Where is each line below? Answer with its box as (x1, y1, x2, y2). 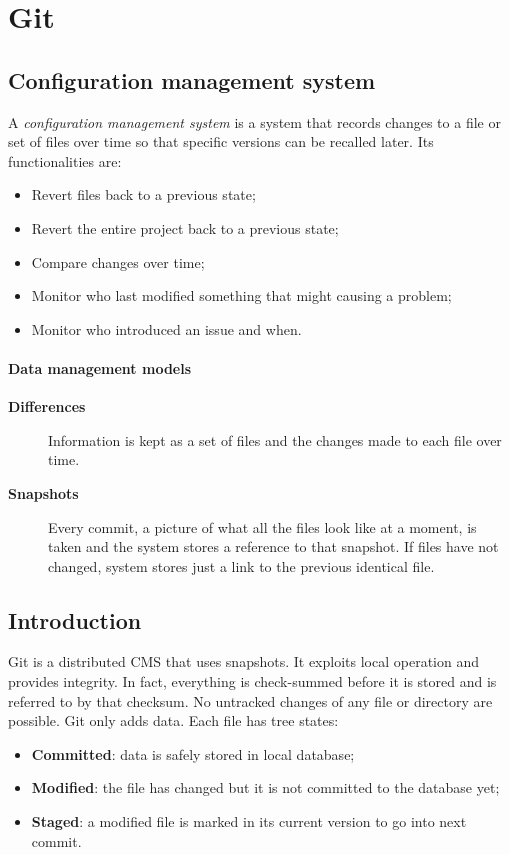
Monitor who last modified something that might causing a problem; (31, 285, 452, 306)
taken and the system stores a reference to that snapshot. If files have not (48, 536, 499, 557)
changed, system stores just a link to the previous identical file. (48, 555, 435, 576)
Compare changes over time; (31, 251, 205, 272)
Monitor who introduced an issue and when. (31, 318, 302, 339)
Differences (8, 396, 86, 417)
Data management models (8, 357, 192, 378)
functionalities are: (8, 150, 122, 171)
